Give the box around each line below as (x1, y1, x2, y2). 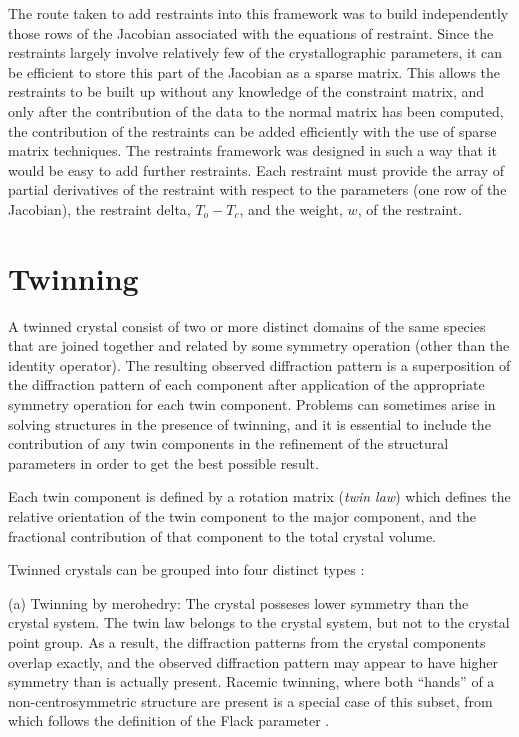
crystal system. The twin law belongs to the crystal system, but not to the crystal (8, 612, 510, 633)
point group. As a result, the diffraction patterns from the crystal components (8, 631, 486, 652)
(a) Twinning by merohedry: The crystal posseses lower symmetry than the (8, 592, 469, 613)
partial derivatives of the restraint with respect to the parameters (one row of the (8, 179, 507, 200)
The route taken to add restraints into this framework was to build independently (8, 3, 509, 23)
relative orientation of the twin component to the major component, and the (8, 506, 476, 526)
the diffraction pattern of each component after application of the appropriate (8, 374, 485, 395)
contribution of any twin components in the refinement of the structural (8, 433, 449, 454)
